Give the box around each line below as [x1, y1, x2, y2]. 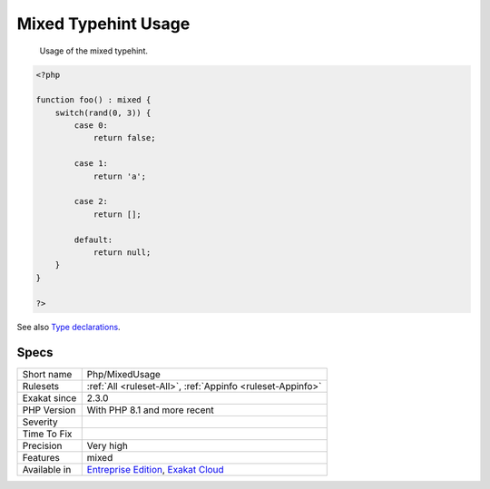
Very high [86, 440, 129, 453]
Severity [22, 416, 58, 428]
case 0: [73, 121, 109, 131]
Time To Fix [22, 427, 73, 440]
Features [22, 452, 61, 465]
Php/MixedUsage [86, 368, 161, 381]
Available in [22, 464, 72, 476]
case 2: [73, 196, 109, 207]
